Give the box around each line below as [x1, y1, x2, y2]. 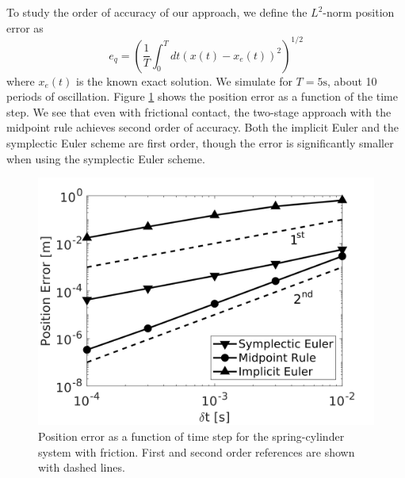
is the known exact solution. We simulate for [76, 72, 292, 89]
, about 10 [327, 72, 377, 89]
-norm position [323, 4, 395, 20]
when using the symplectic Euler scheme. [6, 150, 205, 166]
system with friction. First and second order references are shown [38, 443, 355, 460]
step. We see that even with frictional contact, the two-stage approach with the [6, 103, 392, 120]
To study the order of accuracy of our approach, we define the [6, 4, 308, 20]
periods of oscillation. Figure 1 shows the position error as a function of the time [6, 88, 398, 105]
